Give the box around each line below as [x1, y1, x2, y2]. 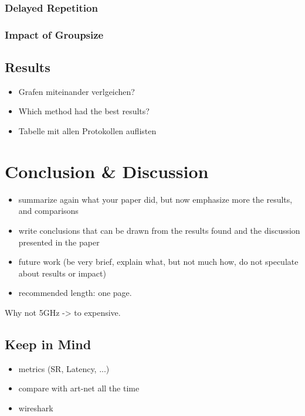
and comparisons [18, 204, 79, 217]
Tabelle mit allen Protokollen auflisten [18, 125, 157, 137]
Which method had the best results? [18, 105, 150, 117]
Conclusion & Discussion [5, 159, 209, 183]
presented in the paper [18, 236, 100, 248]
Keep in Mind [5, 335, 91, 353]
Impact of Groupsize [5, 27, 104, 42]
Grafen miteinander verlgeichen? [18, 85, 135, 97]
